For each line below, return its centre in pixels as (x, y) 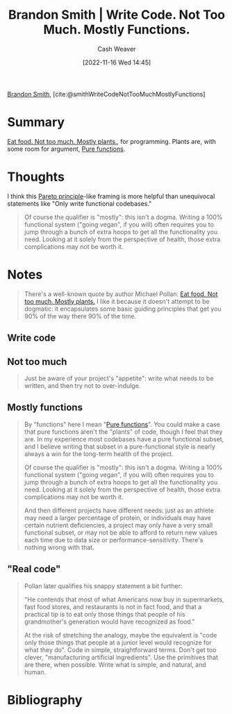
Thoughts (36, 177)
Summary (36, 122)
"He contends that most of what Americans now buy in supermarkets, (124, 599)
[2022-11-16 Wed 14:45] (117, 62)
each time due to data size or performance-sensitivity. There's (114, 539)
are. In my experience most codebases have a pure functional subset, (124, 439)
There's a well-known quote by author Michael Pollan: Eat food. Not (121, 294)
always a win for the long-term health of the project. (99, 454)
